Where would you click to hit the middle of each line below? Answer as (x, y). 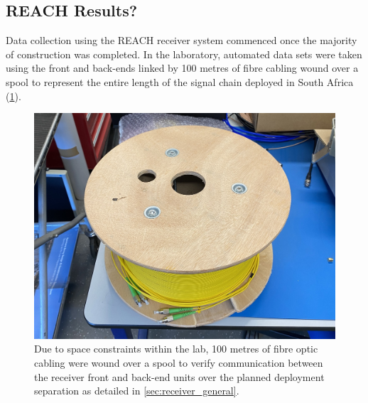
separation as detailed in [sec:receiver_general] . (137, 391)
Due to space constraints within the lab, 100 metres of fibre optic (176, 349)
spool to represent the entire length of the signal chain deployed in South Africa (180, 81)
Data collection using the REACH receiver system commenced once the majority (182, 40)
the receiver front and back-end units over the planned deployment (179, 376)
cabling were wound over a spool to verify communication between (179, 362)
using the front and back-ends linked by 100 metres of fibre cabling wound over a (182, 68)
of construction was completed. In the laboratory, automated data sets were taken (184, 54)
